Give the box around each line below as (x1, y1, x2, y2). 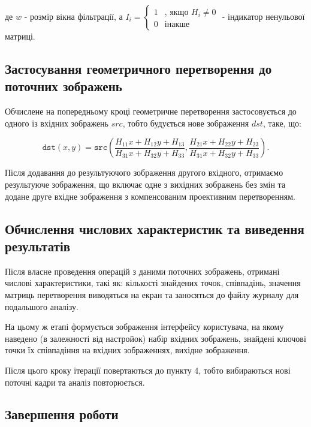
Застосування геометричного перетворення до (5, 59, 272, 77)
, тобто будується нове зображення (122, 116, 249, 129)
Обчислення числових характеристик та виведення (5, 219, 304, 237)
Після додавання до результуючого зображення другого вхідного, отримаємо (5, 166, 283, 179)
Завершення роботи (5, 405, 119, 423)
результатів (5, 236, 71, 255)
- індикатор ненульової (222, 10, 305, 22)
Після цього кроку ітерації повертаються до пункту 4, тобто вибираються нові (5, 363, 291, 376)
